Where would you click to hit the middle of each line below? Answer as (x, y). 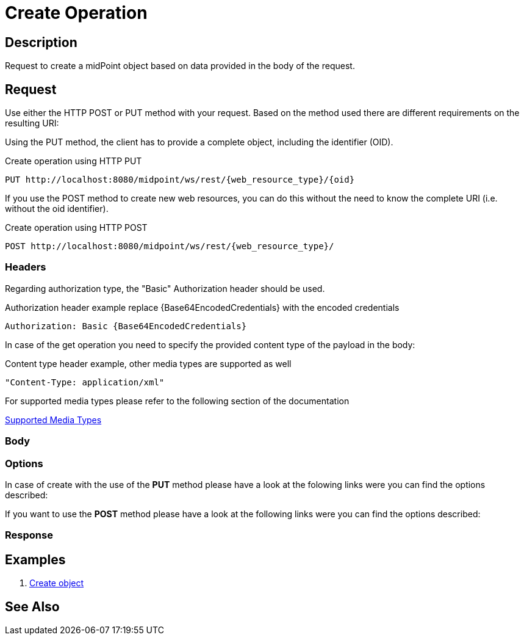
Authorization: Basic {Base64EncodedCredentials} (126, 326)
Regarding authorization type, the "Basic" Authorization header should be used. (165, 288)
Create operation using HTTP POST (76, 228)
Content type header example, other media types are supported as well (148, 363)
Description (41, 42)
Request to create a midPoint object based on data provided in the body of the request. (180, 66)
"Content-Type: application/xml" (85, 382)
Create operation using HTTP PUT (74, 161)
